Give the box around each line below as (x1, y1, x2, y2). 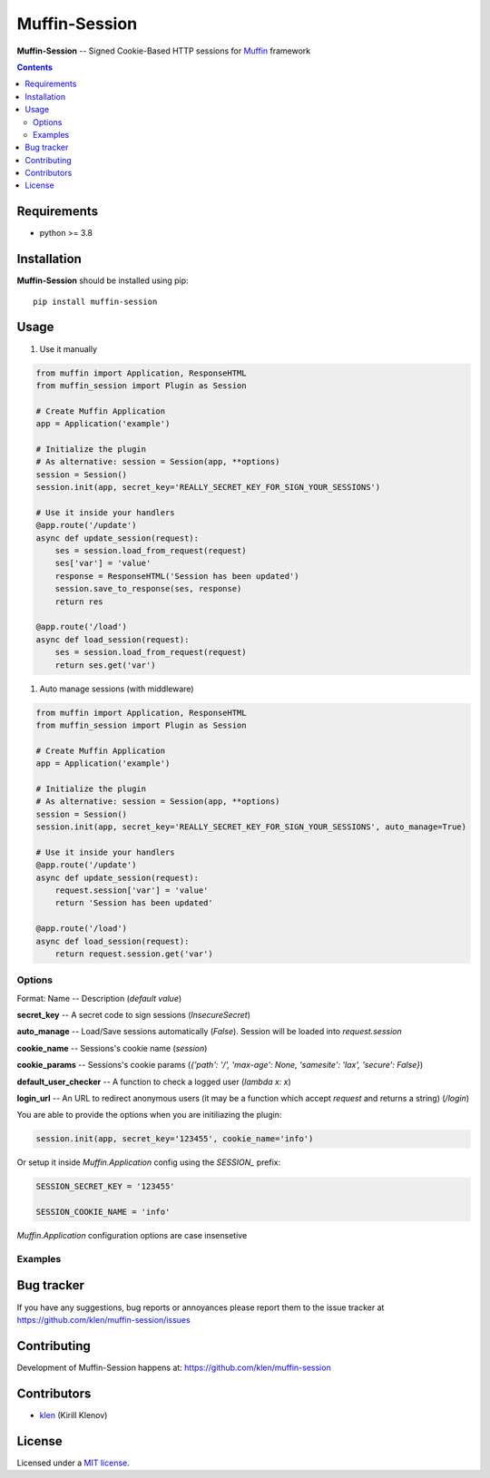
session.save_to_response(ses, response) (54, 583, 242, 594)
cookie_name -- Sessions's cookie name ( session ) (16, 1042, 208, 1053)
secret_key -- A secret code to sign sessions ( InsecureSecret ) (16, 1010, 251, 1021)
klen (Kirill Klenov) (39, 1409, 108, 1420)
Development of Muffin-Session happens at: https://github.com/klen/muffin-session (16, 1362, 331, 1373)
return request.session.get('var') (54, 948, 213, 959)
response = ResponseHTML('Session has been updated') (54, 571, 299, 581)
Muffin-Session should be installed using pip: (16, 275, 190, 286)
